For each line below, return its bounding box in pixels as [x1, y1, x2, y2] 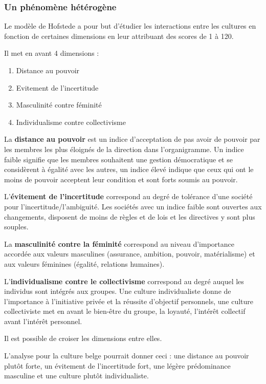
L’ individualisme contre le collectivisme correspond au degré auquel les [4, 275, 244, 286]
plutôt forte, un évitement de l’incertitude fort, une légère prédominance [4, 360, 231, 371]
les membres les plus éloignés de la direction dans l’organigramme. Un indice [4, 143, 244, 154]
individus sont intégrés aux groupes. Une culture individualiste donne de [4, 286, 231, 296]
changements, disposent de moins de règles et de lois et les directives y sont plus [4, 211, 255, 222]
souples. [4, 221, 29, 232]
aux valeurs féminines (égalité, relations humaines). [4, 258, 165, 269]
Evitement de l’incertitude [16, 82, 99, 93]
